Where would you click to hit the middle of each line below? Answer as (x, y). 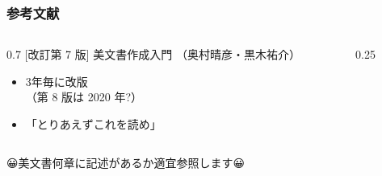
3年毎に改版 (57, 81)
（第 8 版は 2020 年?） (84, 97)
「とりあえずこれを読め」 (93, 124)
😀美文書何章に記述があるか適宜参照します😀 (126, 162)
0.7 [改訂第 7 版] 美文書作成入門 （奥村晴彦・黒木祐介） (153, 54)
